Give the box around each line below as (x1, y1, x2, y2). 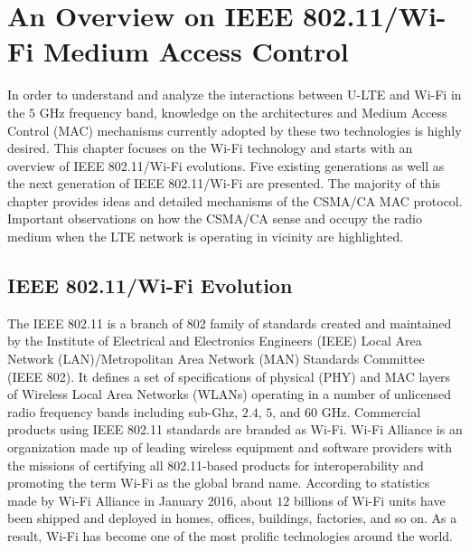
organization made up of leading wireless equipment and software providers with (7, 438, 453, 457)
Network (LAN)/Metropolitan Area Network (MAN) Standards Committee (7, 349, 425, 368)
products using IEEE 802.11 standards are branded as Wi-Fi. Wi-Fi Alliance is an (7, 420, 463, 439)
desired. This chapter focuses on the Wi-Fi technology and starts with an (7, 138, 413, 157)
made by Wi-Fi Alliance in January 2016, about (7, 490, 273, 509)
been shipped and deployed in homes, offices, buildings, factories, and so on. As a (7, 508, 457, 527)
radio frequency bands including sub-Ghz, (7, 402, 239, 421)
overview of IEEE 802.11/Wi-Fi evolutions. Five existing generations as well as (7, 156, 445, 175)
